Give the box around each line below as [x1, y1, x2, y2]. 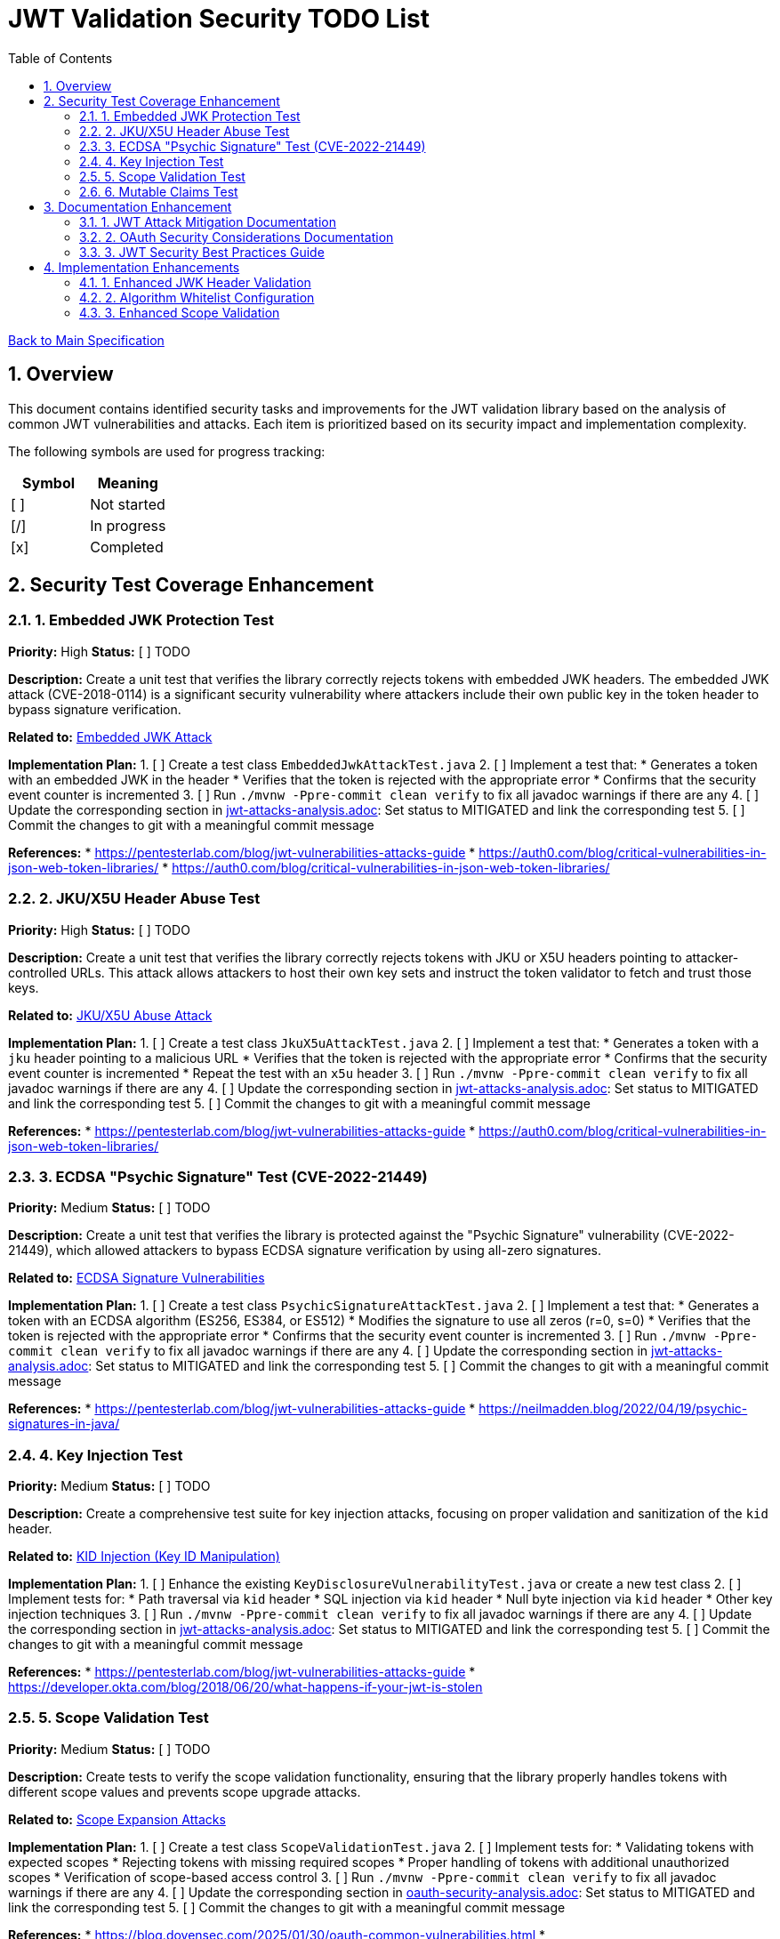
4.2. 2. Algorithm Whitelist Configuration [79, 289, 315, 305]
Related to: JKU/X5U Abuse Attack [8, 1007, 213, 1023]
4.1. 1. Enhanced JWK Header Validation [79, 274, 311, 290]
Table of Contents [8, 50, 113, 66]
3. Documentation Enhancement [44, 198, 232, 214]
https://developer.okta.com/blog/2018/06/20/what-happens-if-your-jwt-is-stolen [8, 1679, 483, 1695]
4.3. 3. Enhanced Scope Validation [79, 304, 280, 320]
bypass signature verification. [8, 701, 181, 717]
